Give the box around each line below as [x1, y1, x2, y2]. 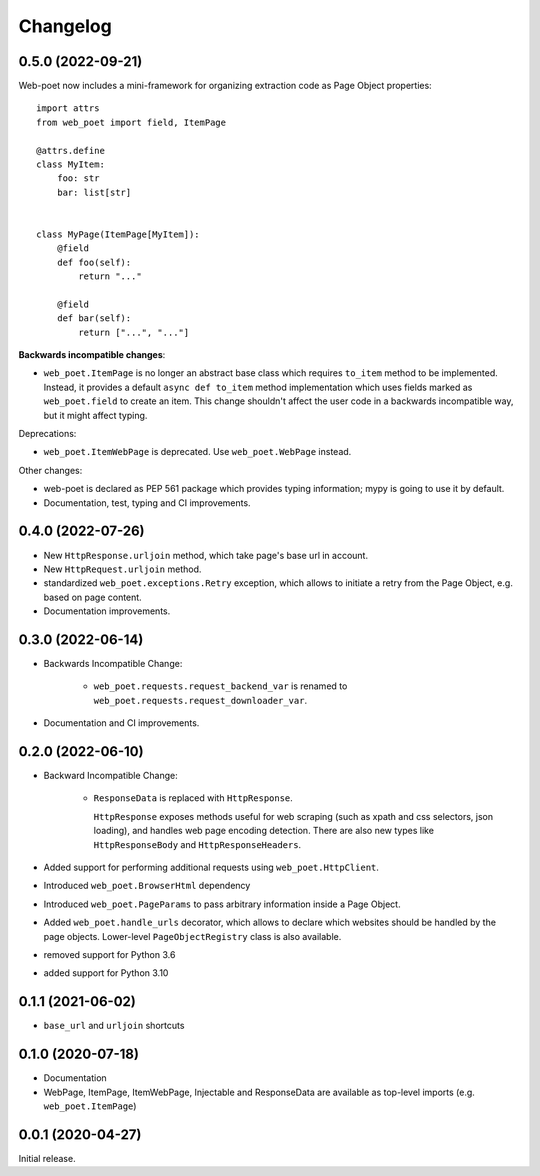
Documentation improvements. [43, 605, 171, 617]
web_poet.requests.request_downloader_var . [93, 694, 308, 706]
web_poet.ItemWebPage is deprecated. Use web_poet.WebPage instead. [43, 446, 352, 458]
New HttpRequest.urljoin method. [43, 563, 202, 575]
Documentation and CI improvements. [43, 717, 200, 729]
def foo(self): [56, 256, 132, 268]
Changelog [18, 15, 112, 37]
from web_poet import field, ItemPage [36, 116, 227, 128]
